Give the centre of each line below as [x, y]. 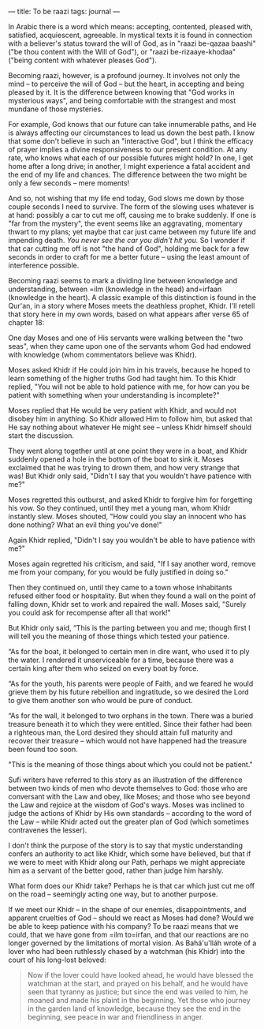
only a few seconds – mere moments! [69, 183]
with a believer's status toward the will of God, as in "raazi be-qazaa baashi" [132, 43]
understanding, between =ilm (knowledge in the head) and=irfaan [115, 289]
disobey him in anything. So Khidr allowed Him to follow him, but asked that [130, 419]
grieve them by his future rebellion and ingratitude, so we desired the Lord [129, 692]
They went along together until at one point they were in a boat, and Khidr [128, 451]
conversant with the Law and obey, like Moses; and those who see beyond [129, 797]
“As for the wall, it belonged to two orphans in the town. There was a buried [131, 716]
